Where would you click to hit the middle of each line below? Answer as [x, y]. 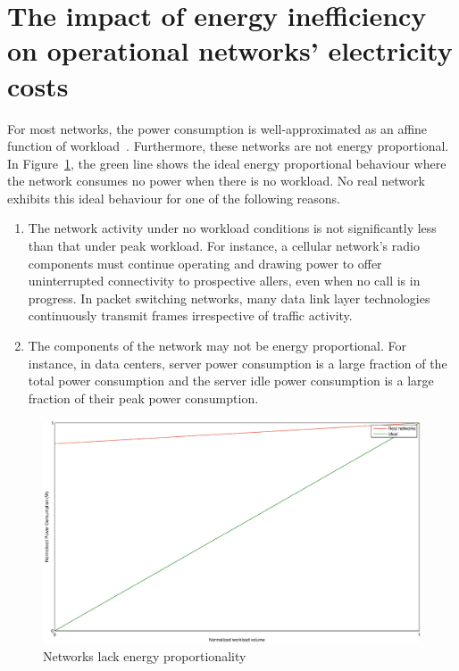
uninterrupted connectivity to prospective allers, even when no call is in [224, 281]
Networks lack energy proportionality [145, 655]
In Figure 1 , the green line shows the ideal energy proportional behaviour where [227, 163]
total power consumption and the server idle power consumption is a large [231, 381]
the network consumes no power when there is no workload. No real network [216, 181]
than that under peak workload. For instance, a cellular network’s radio [224, 246]
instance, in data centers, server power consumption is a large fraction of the [238, 363]
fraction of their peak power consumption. [143, 398]
